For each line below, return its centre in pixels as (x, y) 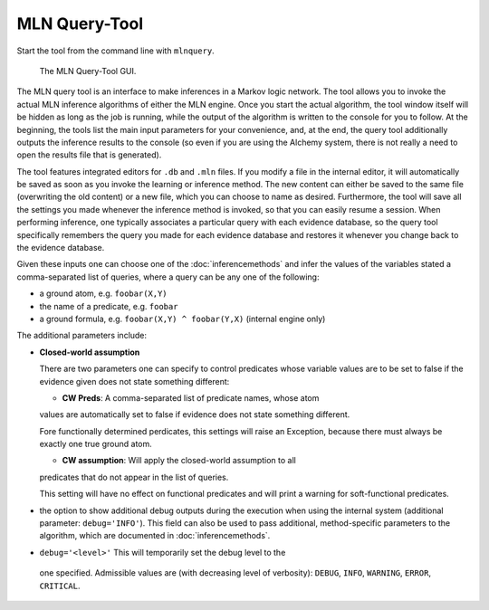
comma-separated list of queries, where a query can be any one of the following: (168, 277)
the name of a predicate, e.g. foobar (109, 306)
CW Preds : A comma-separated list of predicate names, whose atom (191, 397)
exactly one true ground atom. (96, 444)
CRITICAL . (60, 586)
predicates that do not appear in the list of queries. (134, 477)
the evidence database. (61, 248)
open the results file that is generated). (89, 155)
